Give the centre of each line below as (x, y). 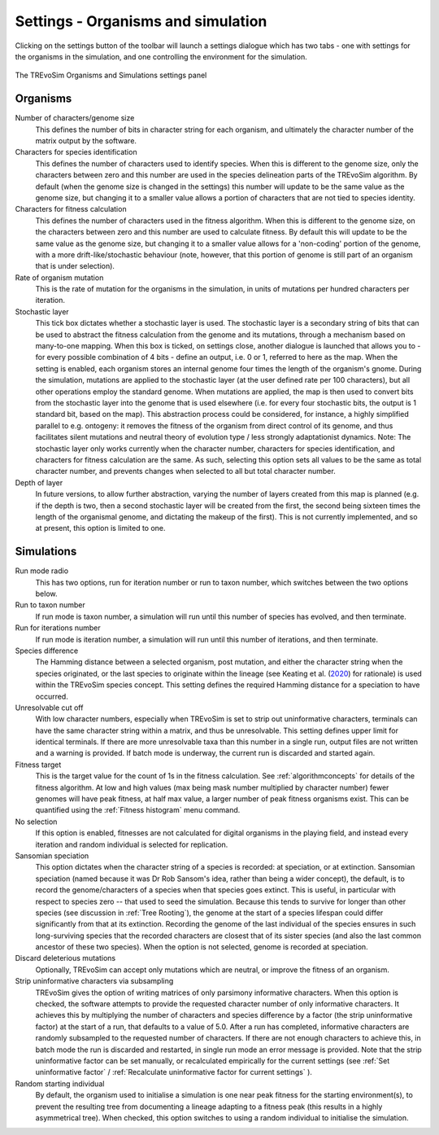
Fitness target (38, 765)
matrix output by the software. (86, 141)
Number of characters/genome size (75, 118)
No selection (36, 822)
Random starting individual (60, 1084)
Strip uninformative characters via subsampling (94, 981)
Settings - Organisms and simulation (141, 21)
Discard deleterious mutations (65, 958)
